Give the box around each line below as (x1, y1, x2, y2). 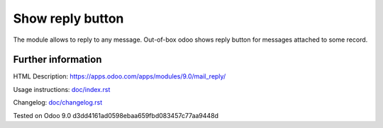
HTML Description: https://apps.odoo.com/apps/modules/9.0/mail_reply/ (13, 72, 226, 81)
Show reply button (13, 11, 124, 26)
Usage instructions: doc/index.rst (13, 85, 111, 93)
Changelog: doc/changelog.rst (13, 98, 103, 107)
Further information (13, 54, 102, 66)
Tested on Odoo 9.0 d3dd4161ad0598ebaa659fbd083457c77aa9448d (13, 111, 219, 120)
